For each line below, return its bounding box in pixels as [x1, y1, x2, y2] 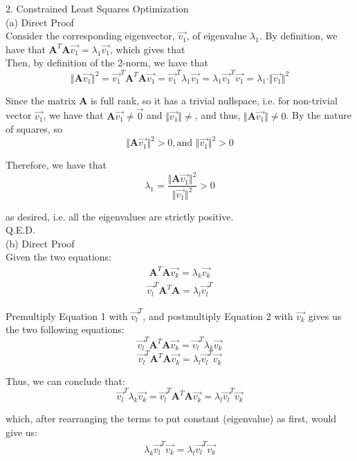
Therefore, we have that [6, 158, 107, 172]
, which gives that [109, 41, 185, 56]
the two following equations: [6, 322, 125, 337]
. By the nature [286, 108, 351, 122]
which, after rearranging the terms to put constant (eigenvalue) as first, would [6, 411, 337, 425]
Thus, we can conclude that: [6, 373, 125, 388]
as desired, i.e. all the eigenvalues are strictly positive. [6, 209, 234, 223]
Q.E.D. [6, 223, 35, 237]
